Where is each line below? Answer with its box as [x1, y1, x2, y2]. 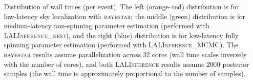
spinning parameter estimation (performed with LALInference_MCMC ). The [4, 40, 238, 50]
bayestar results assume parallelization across [4, 49, 141, 59]
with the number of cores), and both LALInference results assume [4, 59, 205, 69]
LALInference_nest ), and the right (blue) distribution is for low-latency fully [4, 30, 239, 40]
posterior [222, 59, 249, 69]
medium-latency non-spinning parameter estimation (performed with [4, 20, 210, 31]
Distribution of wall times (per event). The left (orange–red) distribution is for [4, 1, 239, 11]
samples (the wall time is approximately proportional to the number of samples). [4, 68, 246, 79]
